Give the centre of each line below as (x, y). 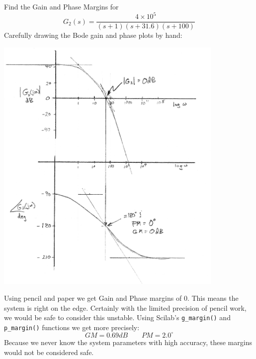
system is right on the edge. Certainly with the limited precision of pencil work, (125, 307)
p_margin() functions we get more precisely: (72, 327)
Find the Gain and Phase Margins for (61, 6)
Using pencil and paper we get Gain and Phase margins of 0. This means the (121, 298)
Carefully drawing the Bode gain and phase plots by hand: (93, 35)
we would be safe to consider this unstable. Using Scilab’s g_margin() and (117, 317)
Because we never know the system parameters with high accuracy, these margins (128, 342)
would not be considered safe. (49, 352)
